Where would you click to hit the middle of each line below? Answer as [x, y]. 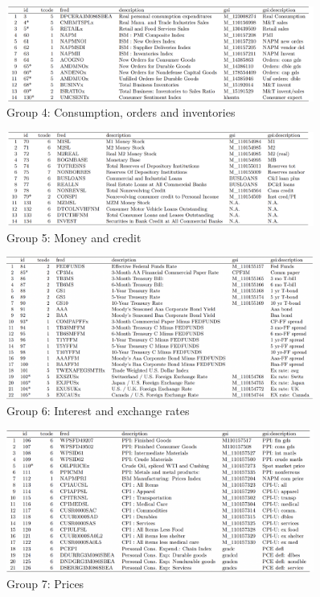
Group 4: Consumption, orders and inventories [121, 112]
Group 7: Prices [45, 583]
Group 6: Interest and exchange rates [98, 411]
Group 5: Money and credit [74, 237]
